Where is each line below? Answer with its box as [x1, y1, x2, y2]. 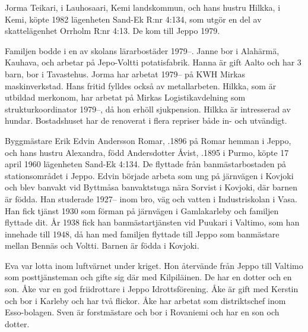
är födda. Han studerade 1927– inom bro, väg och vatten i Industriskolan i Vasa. [5, 192, 297, 205]
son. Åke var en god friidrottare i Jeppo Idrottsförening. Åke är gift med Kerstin [5, 283, 299, 295]
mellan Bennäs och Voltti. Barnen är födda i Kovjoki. [5, 239, 199, 252]
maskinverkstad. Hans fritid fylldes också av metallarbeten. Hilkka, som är [5, 79, 277, 92]
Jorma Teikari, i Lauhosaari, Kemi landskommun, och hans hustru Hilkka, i [5, 1, 281, 13]
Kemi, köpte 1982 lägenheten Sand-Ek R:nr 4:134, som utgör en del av [5, 12, 262, 25]
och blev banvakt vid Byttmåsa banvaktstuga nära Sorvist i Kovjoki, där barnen [5, 181, 297, 193]
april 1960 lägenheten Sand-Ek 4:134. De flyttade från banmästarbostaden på [5, 158, 286, 170]
